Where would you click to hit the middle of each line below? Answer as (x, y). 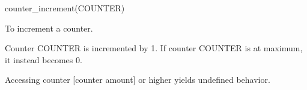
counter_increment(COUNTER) (65, 8)
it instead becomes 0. (44, 59)
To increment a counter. (49, 28)
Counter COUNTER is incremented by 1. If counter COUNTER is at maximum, (154, 48)
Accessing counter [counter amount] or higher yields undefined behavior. (138, 80)
